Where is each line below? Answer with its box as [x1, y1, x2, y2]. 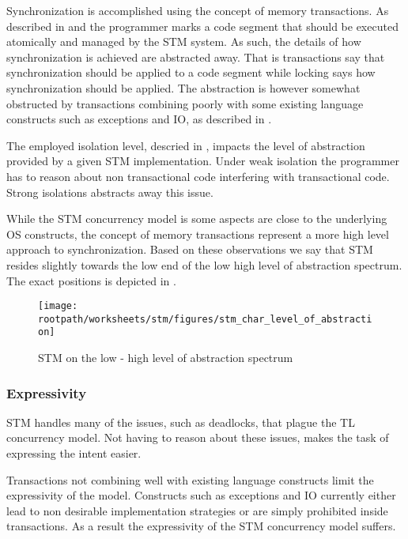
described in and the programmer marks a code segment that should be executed [6, 17, 399, 34]
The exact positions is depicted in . [6, 272, 176, 288]
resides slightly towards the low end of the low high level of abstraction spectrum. [6, 256, 402, 273]
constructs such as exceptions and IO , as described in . [6, 111, 272, 127]
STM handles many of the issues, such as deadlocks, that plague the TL [6, 413, 355, 430]
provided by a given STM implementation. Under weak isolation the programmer [6, 153, 399, 169]
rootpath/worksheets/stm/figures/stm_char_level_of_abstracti [38, 313, 372, 325]
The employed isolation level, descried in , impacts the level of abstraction [6, 137, 365, 153]
